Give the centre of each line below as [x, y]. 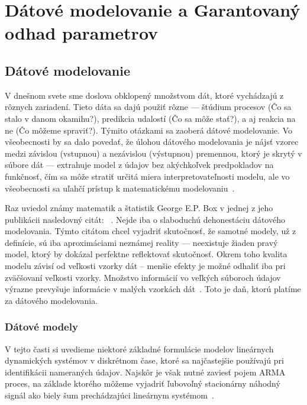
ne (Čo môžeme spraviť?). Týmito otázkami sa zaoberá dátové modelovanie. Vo [148, 130]
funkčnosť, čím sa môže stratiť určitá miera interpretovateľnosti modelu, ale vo [147, 176]
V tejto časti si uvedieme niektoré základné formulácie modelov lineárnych [139, 349]
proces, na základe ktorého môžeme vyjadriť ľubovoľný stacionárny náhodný [143, 383]
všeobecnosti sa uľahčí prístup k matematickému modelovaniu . [120, 188]
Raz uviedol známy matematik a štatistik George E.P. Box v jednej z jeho [139, 208]
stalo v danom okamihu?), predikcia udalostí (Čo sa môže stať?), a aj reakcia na [150, 118]
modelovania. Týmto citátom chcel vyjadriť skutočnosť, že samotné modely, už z [151, 231]
